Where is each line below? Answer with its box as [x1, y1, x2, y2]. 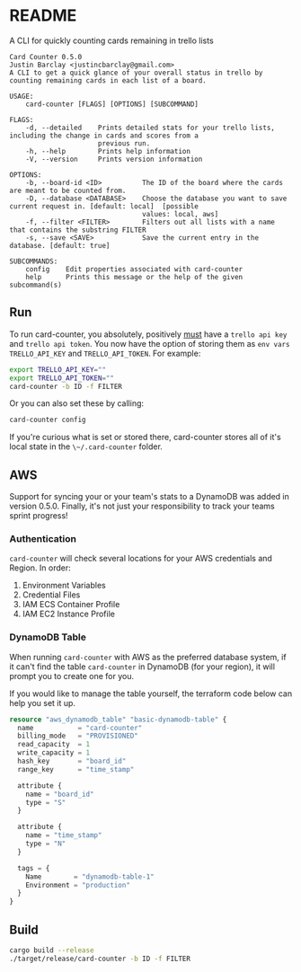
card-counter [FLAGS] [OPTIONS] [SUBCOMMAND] [25, 100, 199, 109]
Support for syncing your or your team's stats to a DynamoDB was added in [9, 491, 290, 502]
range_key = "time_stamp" [17, 764, 135, 773]
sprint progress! [9, 510, 69, 521]
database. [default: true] [9, 241, 111, 250]
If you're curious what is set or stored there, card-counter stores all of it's [9, 432, 281, 443]
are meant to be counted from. [9, 186, 127, 195]
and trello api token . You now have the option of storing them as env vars [9, 338, 290, 349]
